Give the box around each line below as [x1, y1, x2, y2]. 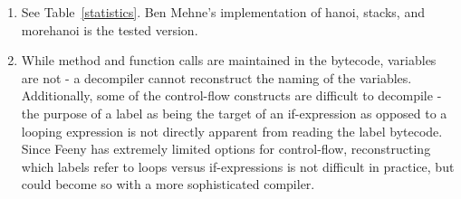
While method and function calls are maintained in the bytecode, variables [21, 51, 437, 70]
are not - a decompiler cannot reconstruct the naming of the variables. [21, 68, 412, 87]
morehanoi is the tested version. [21, 20, 198, 39]
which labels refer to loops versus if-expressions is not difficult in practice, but [21, 156, 455, 175]
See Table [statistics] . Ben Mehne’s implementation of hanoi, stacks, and [21, 3, 425, 21]
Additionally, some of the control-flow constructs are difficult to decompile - [21, 86, 442, 105]
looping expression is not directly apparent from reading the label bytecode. [21, 121, 443, 140]
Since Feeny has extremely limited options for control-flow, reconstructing [21, 139, 431, 158]
